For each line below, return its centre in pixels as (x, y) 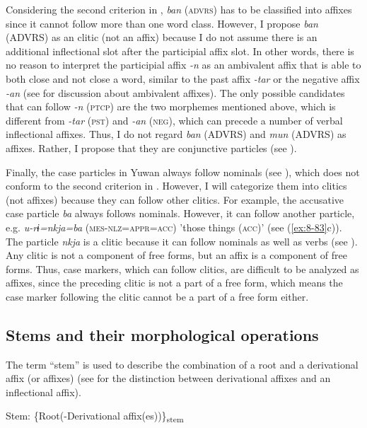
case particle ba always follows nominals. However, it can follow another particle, (180, 213)
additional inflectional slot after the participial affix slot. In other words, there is (180, 51)
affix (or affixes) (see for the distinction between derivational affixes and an (168, 378)
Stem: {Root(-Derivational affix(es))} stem (95, 417)
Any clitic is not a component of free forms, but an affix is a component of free (176, 255)
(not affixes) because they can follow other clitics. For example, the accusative (175, 199)
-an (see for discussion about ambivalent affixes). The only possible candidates (175, 92)
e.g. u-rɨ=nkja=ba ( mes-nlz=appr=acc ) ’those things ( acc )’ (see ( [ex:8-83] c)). (174, 227)
